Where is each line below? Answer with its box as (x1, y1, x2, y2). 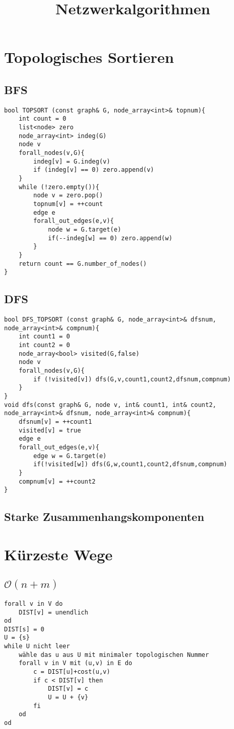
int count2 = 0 (18, 341, 70, 349)
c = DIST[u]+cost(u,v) (33, 668, 110, 676)
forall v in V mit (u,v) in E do (18, 659, 132, 667)
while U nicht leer (4, 643, 70, 650)
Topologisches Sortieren (4, 47, 174, 67)
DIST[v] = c (48, 685, 88, 693)
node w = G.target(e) (48, 225, 122, 233)
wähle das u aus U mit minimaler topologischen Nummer (18, 651, 209, 658)
